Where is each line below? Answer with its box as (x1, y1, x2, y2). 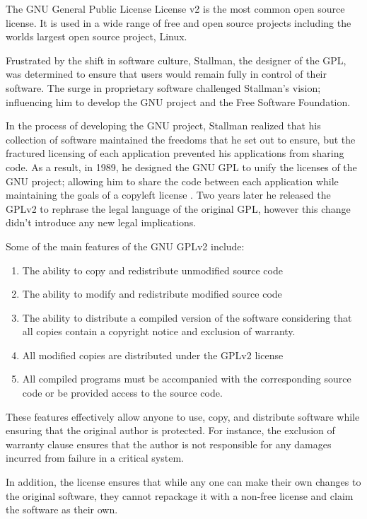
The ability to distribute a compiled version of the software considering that (22, 310, 352, 325)
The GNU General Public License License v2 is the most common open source (6, 1, 345, 16)
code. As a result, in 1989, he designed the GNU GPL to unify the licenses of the (6, 159, 357, 174)
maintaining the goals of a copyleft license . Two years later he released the (6, 187, 331, 202)
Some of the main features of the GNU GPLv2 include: (6, 238, 245, 253)
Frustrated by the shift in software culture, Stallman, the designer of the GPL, (6, 52, 346, 67)
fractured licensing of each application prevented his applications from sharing (6, 146, 344, 161)
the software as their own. (6, 502, 118, 517)
